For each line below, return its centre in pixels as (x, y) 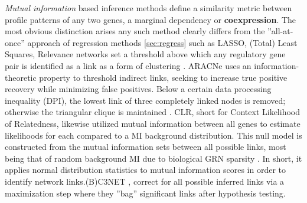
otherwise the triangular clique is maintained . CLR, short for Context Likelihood (152, 112)
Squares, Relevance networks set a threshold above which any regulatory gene (145, 54)
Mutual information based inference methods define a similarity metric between (148, 8)
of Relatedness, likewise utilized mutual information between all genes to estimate (153, 123)
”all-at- (280, 31)
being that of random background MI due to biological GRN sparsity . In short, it (153, 158)
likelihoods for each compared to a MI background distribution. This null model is (153, 135)
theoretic (21, 77)
